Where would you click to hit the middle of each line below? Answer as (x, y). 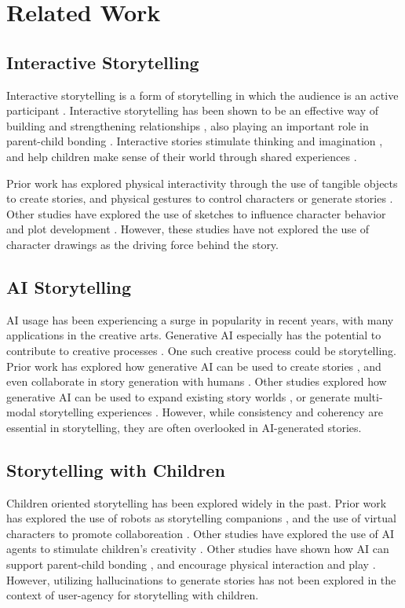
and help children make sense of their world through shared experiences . (182, 156)
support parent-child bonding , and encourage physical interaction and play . (191, 564)
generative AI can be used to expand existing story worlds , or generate (178, 396)
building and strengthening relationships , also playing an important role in (188, 125)
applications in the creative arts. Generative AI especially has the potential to (194, 335)
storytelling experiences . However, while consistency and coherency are (211, 412)
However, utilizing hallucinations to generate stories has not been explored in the (201, 579)
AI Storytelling (69, 286)
